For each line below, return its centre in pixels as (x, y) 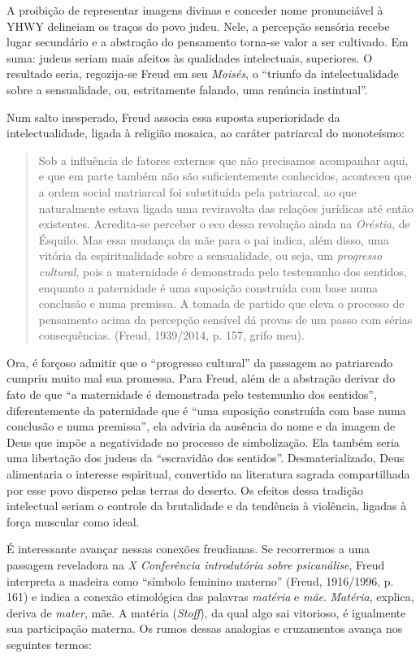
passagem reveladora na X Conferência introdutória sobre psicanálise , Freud (196, 565)
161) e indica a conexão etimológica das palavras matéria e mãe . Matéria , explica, (210, 597)
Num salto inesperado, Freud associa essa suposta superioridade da (173, 117)
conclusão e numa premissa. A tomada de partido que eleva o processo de (221, 303)
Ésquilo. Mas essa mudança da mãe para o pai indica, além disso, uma (214, 239)
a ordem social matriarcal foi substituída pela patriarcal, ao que (197, 191)
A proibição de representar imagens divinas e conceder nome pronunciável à (195, 10)
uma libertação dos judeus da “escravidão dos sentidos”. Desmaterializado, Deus (206, 458)
